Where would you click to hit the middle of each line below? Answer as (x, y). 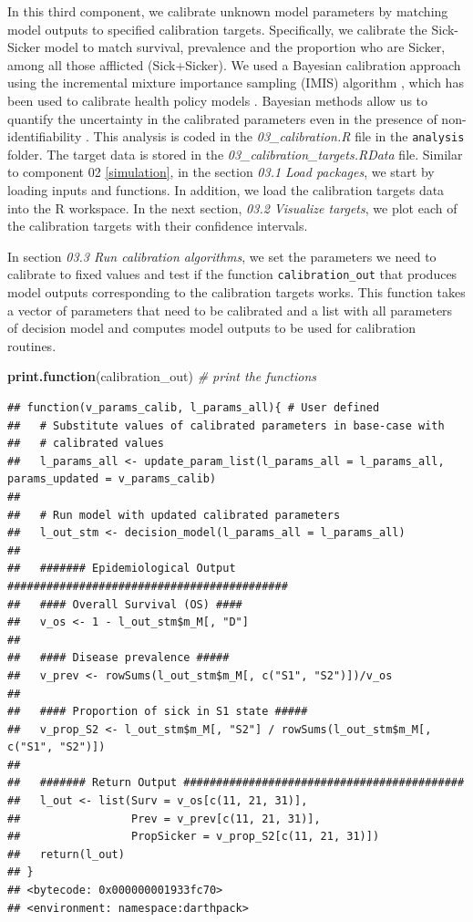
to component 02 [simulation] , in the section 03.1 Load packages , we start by (221, 172)
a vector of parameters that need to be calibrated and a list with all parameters (230, 310)
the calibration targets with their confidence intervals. (158, 226)
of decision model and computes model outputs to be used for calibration (212, 328)
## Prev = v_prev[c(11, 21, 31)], (164, 818)
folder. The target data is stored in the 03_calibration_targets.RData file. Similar (235, 154)
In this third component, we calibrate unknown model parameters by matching (228, 11)
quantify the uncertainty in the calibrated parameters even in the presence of (222, 118)
